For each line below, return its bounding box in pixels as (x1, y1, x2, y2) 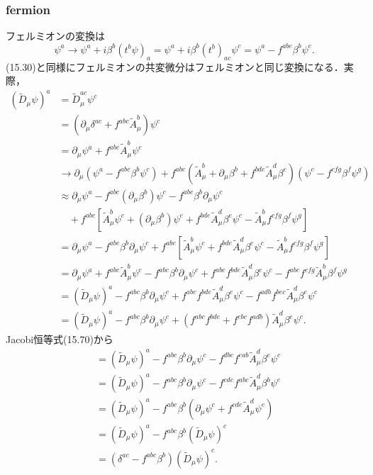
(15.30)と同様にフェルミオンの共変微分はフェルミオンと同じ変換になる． (6, 59, 344, 74)
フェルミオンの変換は (6, 28, 105, 43)
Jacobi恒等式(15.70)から (6, 332, 113, 347)
